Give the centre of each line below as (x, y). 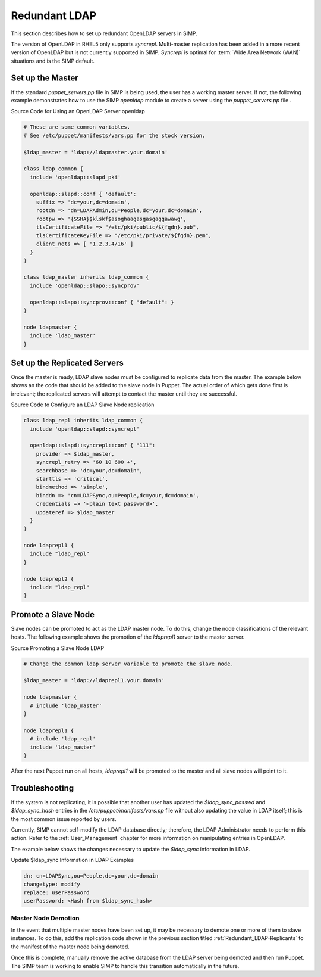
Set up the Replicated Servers (67, 363)
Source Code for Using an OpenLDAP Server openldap (78, 111)
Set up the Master (45, 78)
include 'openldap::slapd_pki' (75, 177)
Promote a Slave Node (53, 614)
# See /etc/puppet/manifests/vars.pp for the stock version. (114, 135)
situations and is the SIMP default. (53, 61)
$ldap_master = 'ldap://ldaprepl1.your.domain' (94, 680)
